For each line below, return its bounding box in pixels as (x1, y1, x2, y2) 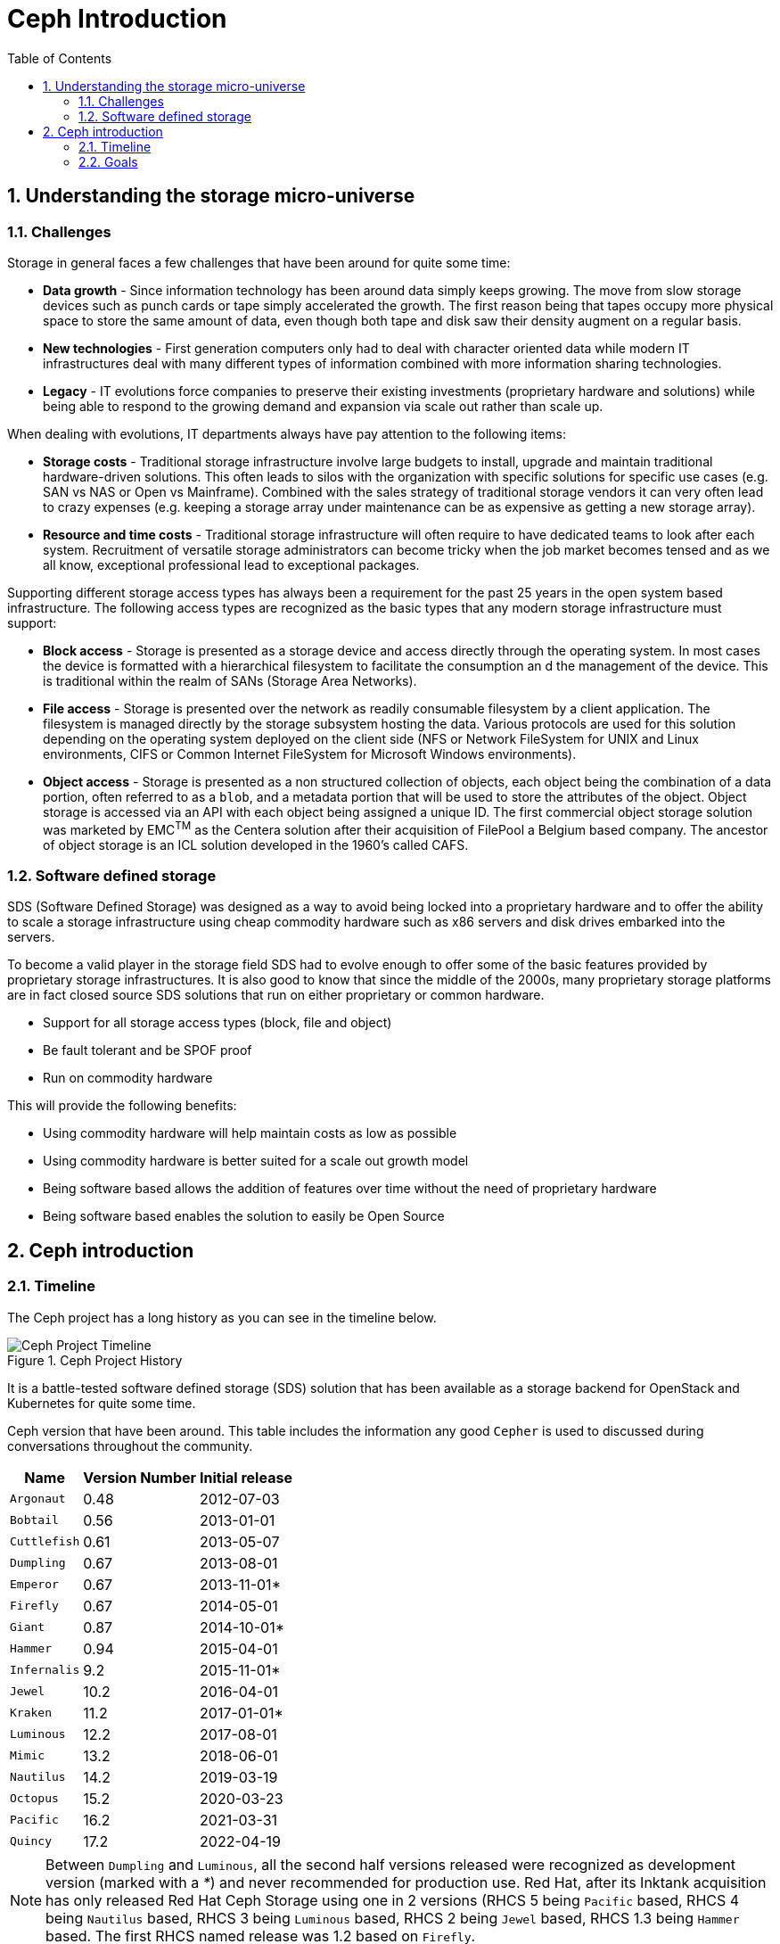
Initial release (200, 1468, 292, 1487)
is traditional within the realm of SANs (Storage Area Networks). (43, 672, 417, 688)
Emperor (10, 1577, 59, 1592)
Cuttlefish (10, 1535, 80, 1549)
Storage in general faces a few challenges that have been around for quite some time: (7, 254, 511, 270)
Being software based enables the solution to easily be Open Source (43, 1208, 445, 1224)
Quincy (10, 1834, 52, 1849)
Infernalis (10, 1663, 80, 1677)
